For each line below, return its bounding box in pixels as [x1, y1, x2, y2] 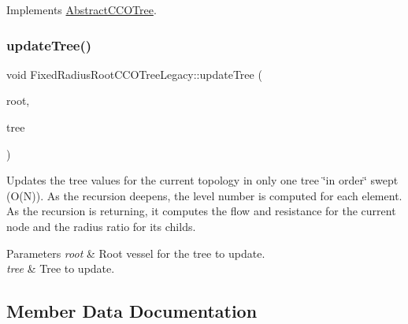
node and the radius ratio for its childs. [6, 218, 196, 234]
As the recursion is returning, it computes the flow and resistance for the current [6, 203, 396, 219]
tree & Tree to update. [6, 260, 115, 277]
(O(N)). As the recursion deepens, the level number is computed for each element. [6, 187, 402, 203]
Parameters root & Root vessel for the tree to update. [6, 244, 265, 261]
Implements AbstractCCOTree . [6, 2, 157, 17]
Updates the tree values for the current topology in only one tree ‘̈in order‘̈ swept [6, 172, 399, 188]
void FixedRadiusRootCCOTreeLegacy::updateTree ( [6, 65, 262, 82]
